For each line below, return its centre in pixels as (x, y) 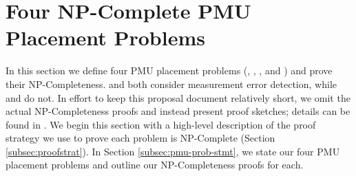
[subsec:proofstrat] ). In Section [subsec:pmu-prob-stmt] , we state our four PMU (173, 151)
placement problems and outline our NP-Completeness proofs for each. (155, 165)
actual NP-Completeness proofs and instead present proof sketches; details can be (178, 111)
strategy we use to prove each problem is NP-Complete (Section (140, 138)
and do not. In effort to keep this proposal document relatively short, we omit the (178, 97)
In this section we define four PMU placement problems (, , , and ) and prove (169, 70)
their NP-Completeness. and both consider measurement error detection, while (171, 84)
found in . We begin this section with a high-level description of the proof (161, 124)
